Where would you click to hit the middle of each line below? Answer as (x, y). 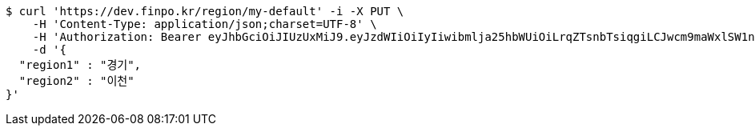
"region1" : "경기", (80, 65)
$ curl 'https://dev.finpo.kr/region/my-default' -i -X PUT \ (205, 11)
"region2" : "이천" (76, 81)
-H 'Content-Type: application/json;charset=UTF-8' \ (205, 24)
